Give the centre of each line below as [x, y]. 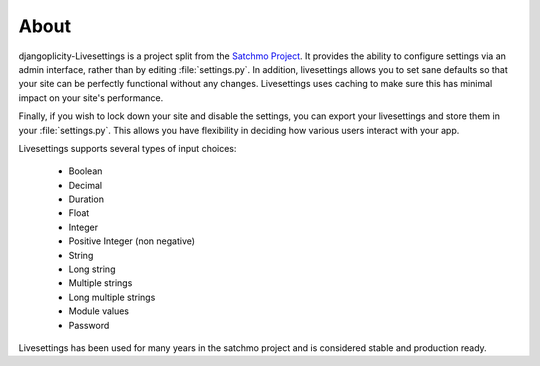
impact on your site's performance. [91, 97]
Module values [99, 311]
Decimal [85, 185]
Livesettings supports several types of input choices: [127, 148]
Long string [92, 269]
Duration [86, 199]
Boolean [85, 171]
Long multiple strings [112, 297]
